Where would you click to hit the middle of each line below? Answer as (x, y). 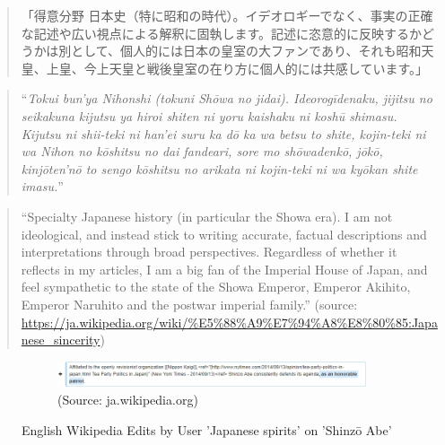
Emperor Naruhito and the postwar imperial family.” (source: (189, 304)
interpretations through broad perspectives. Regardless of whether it (209, 252)
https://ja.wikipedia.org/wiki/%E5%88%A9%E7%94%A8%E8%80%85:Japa (229, 322)
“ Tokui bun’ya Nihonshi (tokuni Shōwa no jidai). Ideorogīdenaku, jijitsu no (227, 98)
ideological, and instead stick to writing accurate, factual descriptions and (224, 234)
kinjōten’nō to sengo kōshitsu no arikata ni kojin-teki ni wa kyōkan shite (219, 168)
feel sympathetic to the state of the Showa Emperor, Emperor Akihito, (216, 287)
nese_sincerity (61, 340)
